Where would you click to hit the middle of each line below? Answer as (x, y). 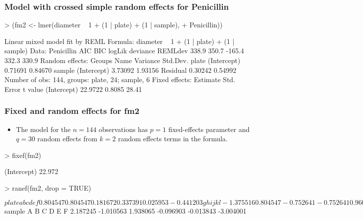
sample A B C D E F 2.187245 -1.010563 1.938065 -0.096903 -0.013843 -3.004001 (125, 210)
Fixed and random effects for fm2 (72, 111)
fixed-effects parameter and (209, 129)
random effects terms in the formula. (173, 139)
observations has (123, 129)
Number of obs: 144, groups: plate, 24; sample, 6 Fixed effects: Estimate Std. (120, 79)
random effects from (67, 139)
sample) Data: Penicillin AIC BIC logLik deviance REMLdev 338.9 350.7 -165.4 (124, 51)
